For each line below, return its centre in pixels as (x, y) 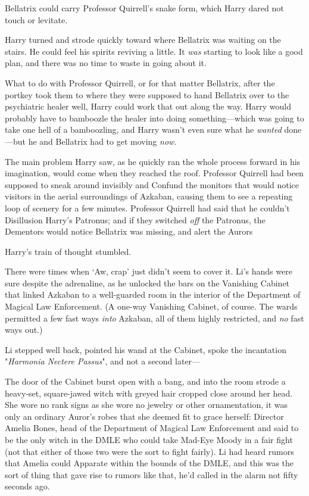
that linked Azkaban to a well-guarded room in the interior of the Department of (153, 294)
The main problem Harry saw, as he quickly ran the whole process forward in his (153, 161)
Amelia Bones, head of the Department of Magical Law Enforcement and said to (152, 428)
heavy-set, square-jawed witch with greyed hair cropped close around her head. (149, 393)
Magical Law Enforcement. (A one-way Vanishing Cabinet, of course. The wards (151, 306)
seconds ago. (27, 486)
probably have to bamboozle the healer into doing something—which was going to (154, 118)
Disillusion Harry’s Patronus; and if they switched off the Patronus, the (135, 219)
